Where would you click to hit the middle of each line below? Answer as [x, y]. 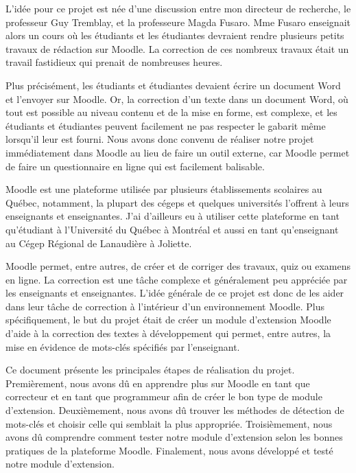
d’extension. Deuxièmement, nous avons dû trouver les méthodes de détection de [175, 410]
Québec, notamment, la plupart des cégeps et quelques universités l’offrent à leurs [177, 202]
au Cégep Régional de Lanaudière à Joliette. [99, 243]
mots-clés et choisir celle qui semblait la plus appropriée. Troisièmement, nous [169, 423]
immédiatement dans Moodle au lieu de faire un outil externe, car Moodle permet [178, 152]
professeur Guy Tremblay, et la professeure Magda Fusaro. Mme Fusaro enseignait [178, 22]
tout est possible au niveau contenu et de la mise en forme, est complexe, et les [171, 112]
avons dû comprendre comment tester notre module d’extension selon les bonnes [174, 437]
